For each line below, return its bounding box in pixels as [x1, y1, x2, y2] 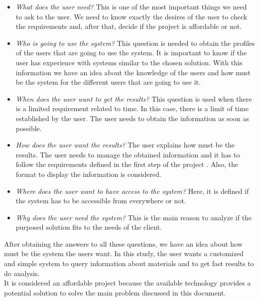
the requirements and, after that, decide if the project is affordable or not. [15, 21, 242, 31]
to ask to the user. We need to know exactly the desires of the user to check [15, 11, 248, 21]
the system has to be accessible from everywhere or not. [15, 195, 186, 206]
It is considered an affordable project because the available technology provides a [4, 278, 251, 288]
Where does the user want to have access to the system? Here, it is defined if [15, 185, 249, 196]
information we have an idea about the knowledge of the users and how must [15, 67, 251, 77]
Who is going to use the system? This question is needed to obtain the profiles [15, 37, 255, 48]
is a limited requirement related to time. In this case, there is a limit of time [15, 103, 249, 114]
